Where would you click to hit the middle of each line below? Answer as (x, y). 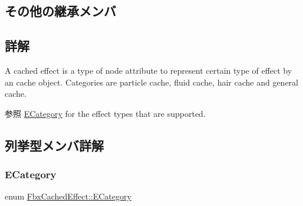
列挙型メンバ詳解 (54, 145)
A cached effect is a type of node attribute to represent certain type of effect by (149, 70)
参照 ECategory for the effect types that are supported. (105, 113)
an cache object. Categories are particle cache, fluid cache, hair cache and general (151, 82)
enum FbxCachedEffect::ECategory (68, 196)
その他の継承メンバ (60, 11)
